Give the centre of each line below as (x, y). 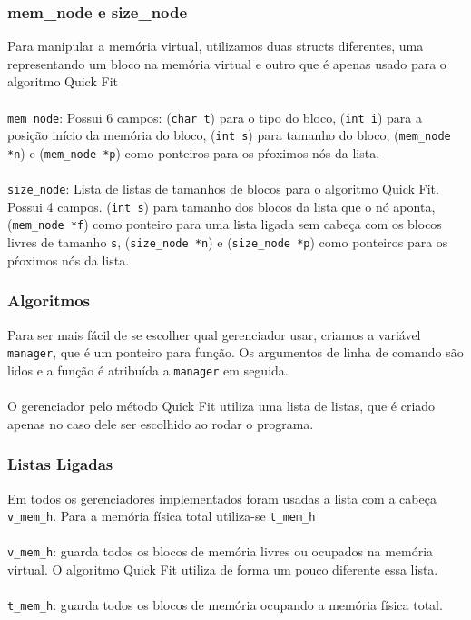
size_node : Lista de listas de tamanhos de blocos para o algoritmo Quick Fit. (223, 189)
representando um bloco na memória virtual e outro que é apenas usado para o (227, 63)
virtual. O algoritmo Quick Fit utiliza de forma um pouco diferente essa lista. (223, 569)
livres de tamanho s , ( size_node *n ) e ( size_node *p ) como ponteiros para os (228, 242)
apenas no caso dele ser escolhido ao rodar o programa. (161, 423)
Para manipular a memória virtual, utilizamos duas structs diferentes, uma (216, 46)
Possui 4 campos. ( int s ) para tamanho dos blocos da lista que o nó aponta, (221, 206)
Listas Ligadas (60, 464)
